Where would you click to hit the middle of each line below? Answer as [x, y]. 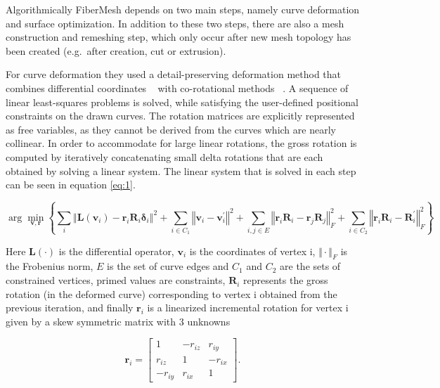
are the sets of [310, 266]
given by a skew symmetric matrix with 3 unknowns [118, 321]
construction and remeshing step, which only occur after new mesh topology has [179, 37]
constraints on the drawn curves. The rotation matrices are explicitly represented [180, 116]
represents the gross [286, 280]
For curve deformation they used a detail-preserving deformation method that [174, 74]
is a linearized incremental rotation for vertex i [248, 308]
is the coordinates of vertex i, [252, 251]
